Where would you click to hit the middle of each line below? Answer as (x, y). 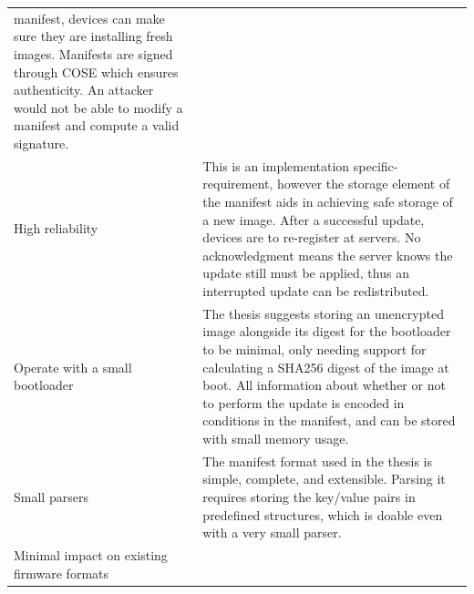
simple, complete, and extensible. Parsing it (324, 479)
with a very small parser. (272, 533)
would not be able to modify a (98, 107)
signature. (41, 143)
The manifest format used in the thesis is (317, 461)
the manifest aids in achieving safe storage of (328, 201)
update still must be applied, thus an (306, 273)
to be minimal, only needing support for (314, 348)
